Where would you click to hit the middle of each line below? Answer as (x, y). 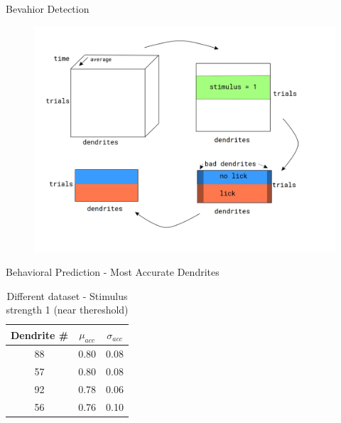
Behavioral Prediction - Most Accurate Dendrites (113, 272)
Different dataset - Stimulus (67, 295)
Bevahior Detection (48, 9)
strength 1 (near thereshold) (67, 310)
